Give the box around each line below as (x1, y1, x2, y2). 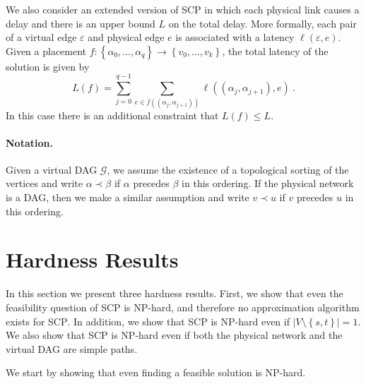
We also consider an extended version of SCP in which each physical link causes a (6, 2, 360, 16)
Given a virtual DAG (6, 162, 98, 176)
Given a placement (6, 43, 87, 58)
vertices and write (6, 176, 83, 191)
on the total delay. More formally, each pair (168, 16, 357, 30)
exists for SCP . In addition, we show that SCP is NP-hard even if (6, 313, 290, 328)
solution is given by (6, 59, 90, 73)
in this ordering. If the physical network (182, 176, 354, 191)
